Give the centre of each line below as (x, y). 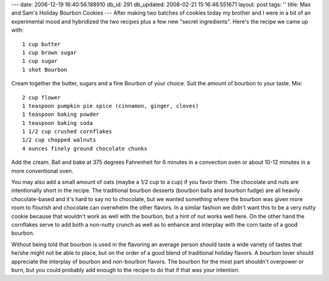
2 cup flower (41, 97)
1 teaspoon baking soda (58, 123)
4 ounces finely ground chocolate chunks (85, 148)
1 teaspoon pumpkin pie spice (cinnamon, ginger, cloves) (111, 106)
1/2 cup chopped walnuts (59, 140)
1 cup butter (41, 44)
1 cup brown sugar (50, 52)
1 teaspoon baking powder (61, 115)
